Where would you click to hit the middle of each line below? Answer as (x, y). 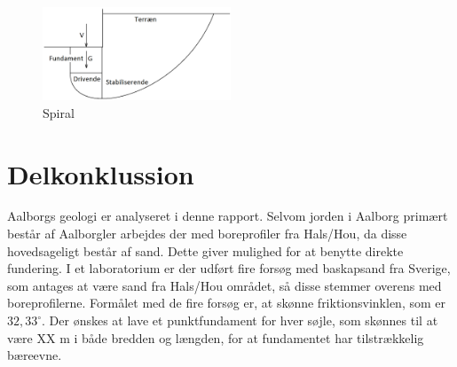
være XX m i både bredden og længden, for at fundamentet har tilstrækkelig (216, 337)
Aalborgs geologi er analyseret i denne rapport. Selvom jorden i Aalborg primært (228, 216)
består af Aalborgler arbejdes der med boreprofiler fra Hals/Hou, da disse (207, 234)
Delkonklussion (101, 173)
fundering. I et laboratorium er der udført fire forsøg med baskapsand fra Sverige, (229, 268)
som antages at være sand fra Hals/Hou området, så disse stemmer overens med (225, 285)
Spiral (59, 112)
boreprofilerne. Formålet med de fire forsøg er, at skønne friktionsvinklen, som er (226, 303)
